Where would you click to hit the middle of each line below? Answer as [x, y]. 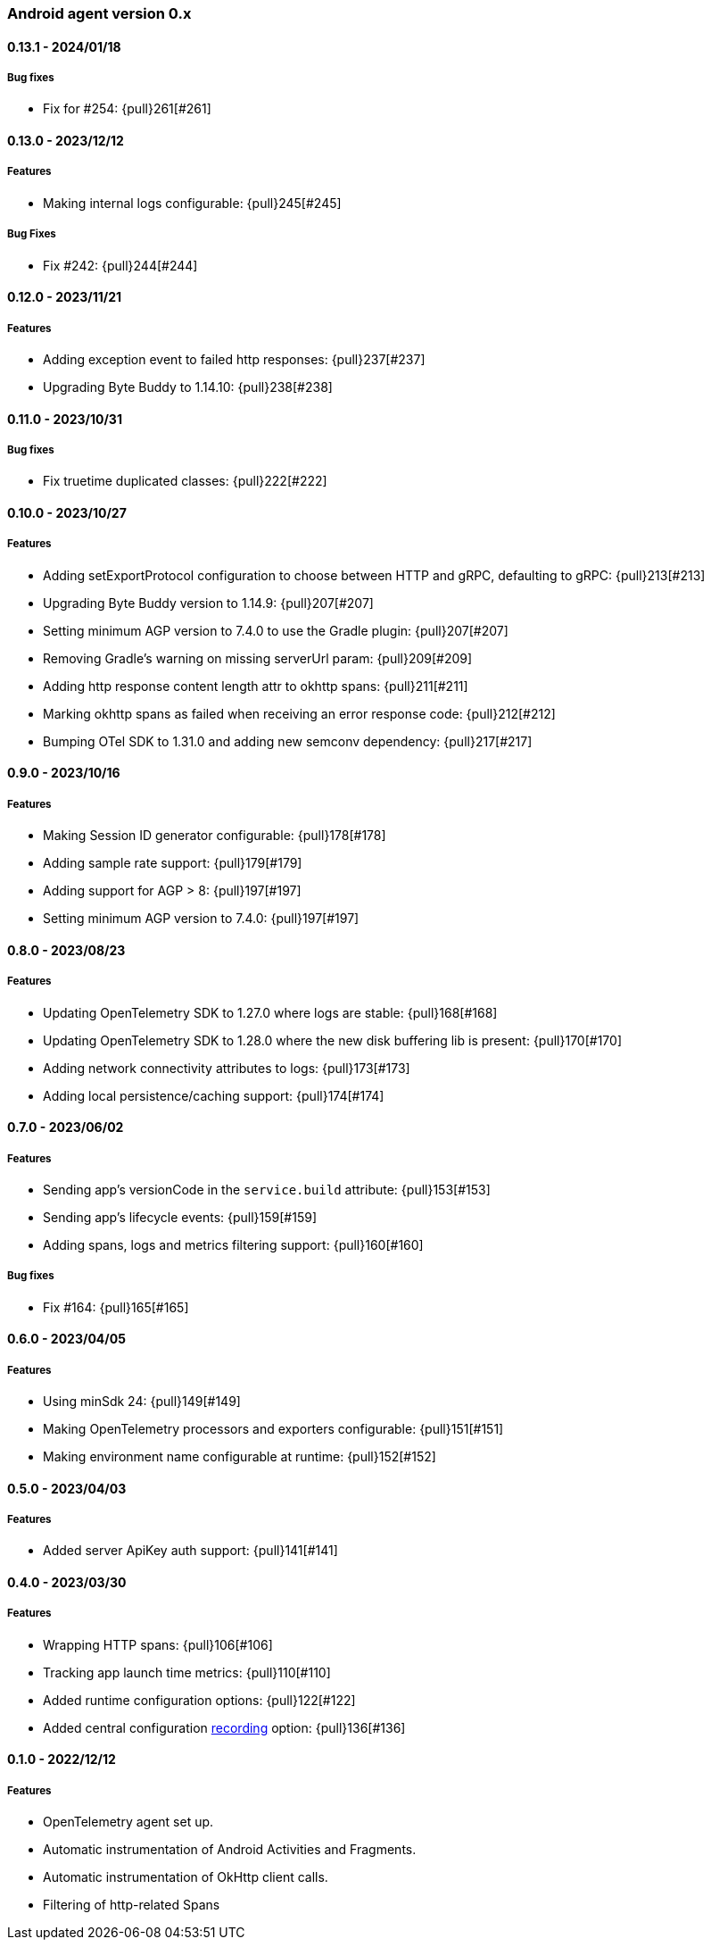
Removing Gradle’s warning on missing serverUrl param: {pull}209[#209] [258, 658]
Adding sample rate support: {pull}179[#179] [173, 863]
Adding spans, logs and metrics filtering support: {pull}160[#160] [233, 1244]
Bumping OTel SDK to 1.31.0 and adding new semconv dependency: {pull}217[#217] [288, 741]
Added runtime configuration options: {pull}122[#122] [199, 1700]
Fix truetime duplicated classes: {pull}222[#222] [185, 481]
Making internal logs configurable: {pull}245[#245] [192, 203]
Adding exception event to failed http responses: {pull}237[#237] [234, 359]
